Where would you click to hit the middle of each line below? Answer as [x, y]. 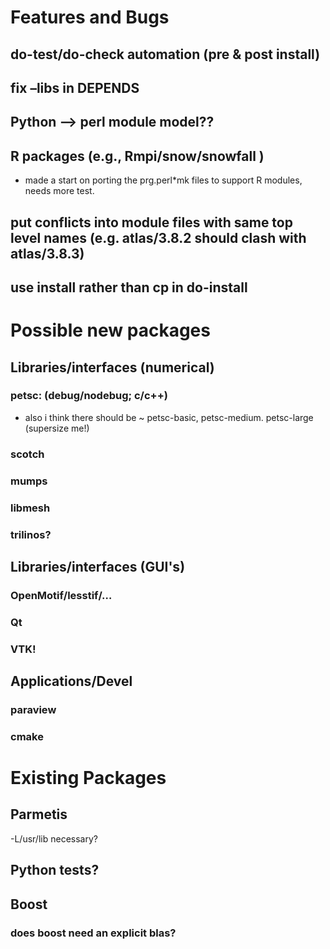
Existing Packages [88, 778]
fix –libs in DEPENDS [75, 87]
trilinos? [31, 534]
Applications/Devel [71, 681]
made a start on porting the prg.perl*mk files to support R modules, [163, 180]
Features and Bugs [90, 17]
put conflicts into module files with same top [151, 222]
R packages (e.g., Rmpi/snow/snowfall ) [137, 156]
